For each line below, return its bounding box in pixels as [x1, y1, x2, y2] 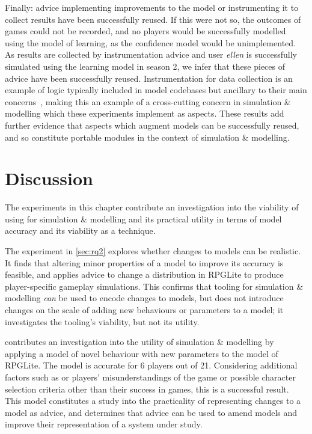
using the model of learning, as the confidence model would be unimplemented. [5, 36, 296, 49]
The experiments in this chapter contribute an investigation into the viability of [5, 201, 299, 213]
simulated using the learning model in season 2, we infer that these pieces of [5, 60, 286, 72]
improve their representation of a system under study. [5, 418, 203, 430]
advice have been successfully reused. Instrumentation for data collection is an [5, 72, 293, 84]
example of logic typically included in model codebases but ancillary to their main [5, 84, 307, 96]
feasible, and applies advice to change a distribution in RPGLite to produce [5, 268, 284, 281]
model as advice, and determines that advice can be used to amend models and [5, 406, 298, 418]
